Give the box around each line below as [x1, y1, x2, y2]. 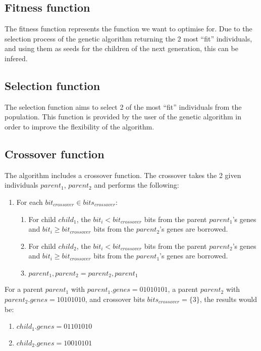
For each [16, 196, 43, 207]
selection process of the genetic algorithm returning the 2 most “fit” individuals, [5, 33, 252, 43]
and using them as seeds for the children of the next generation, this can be [5, 43, 238, 54]
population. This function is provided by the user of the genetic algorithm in [5, 111, 242, 122]
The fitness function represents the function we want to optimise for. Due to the [5, 23, 252, 34]
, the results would [199, 293, 257, 304]
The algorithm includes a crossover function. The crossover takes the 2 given [5, 169, 241, 180]
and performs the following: [94, 180, 179, 190]
